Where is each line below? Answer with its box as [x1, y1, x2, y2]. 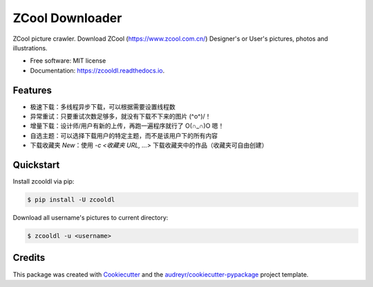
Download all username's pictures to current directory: [12, 214, 169, 222]
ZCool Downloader [12, 10, 122, 26]
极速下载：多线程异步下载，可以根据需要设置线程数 [30, 102, 175, 110]
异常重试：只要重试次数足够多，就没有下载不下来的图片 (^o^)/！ [30, 112, 211, 121]
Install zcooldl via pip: [12, 177, 75, 186]
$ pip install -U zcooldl [27, 196, 115, 204]
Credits [12, 252, 46, 264]
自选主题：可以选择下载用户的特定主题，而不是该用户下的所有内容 [30, 131, 218, 139]
